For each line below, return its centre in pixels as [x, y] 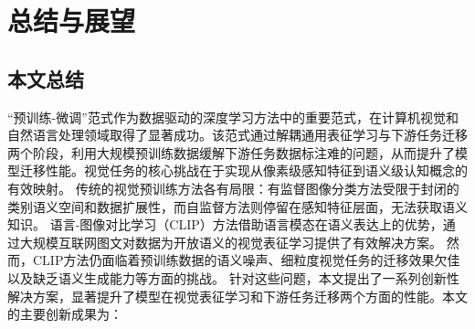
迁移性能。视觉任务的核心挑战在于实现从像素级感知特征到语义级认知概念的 [243, 170]
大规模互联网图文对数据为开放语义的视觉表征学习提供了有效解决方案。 [231, 242]
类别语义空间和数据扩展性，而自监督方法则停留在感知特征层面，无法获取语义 [237, 206]
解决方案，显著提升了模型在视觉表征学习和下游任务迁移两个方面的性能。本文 [237, 296]
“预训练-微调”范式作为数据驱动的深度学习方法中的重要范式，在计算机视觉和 [233, 117]
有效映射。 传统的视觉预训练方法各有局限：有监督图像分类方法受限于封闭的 [233, 188]
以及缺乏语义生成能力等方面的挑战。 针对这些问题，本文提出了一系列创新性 [233, 277]
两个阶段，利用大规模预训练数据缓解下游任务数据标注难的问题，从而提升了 [231, 152]
